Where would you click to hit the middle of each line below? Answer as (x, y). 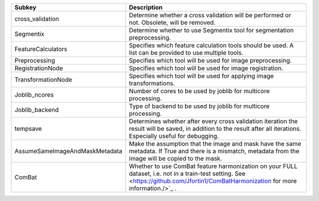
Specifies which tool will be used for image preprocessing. (210, 60)
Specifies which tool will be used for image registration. (206, 68)
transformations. (152, 83)
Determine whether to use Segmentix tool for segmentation (211, 30)
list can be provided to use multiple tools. (186, 53)
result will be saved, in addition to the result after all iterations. (215, 128)
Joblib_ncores (34, 95)
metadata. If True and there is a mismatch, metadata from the (214, 151)
